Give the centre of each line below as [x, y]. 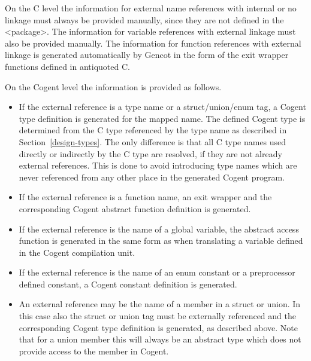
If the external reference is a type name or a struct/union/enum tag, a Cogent [162, 107]
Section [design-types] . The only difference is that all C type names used [153, 141]
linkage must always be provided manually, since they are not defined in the [144, 19]
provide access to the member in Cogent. [94, 351]
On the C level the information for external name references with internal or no [151, 8]
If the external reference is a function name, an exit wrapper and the [145, 197]
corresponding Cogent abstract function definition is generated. [135, 208]
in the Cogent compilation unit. [77, 252]
